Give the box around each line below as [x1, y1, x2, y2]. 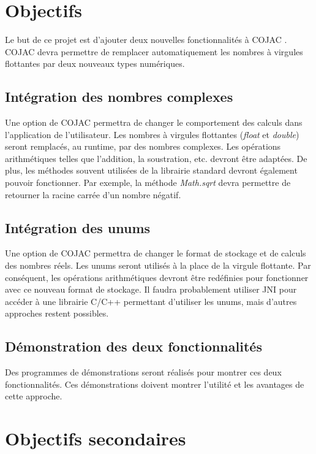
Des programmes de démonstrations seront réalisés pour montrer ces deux [5, 366, 282, 379]
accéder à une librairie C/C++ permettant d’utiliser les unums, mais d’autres [5, 294, 297, 307]
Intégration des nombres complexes [5, 87, 233, 106]
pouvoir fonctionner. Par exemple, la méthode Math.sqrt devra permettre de [5, 176, 291, 189]
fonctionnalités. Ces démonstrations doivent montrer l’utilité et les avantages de [5, 377, 304, 390]
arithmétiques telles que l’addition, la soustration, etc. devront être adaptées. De [5, 152, 307, 164]
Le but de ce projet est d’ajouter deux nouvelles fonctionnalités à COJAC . [5, 33, 287, 46]
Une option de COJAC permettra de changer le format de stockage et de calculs [5, 247, 306, 260]
